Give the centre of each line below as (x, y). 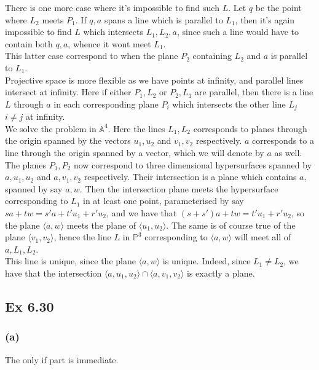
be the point (278, 7)
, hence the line (82, 237)
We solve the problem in (51, 128)
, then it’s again (265, 19)
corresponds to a (283, 140)
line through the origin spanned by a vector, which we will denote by (135, 152)
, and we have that (141, 212)
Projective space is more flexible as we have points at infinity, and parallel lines (154, 80)
